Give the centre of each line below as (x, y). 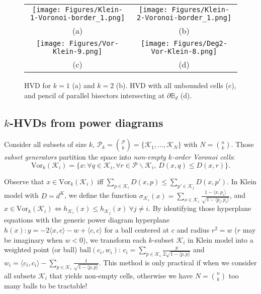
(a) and (83, 85)
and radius (193, 230)
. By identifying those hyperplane (200, 208)
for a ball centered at (137, 230)
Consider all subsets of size (46, 144)
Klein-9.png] (77, 51)
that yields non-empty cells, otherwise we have (121, 275)
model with (21, 195)
